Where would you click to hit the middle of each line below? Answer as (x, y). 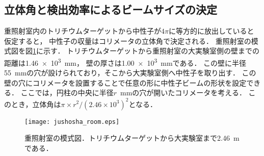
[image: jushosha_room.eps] (72, 122)
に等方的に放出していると (211, 31)
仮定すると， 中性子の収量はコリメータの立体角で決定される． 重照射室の (128, 41)
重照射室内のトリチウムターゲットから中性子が (83, 31)
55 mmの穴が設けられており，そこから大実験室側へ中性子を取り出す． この (130, 73)
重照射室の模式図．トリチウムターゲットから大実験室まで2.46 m (132, 138)
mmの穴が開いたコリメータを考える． (183, 93)
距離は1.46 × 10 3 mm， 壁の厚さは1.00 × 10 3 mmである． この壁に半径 (125, 62)
